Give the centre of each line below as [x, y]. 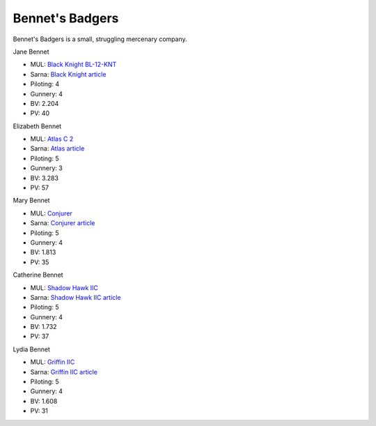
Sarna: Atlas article [57, 149]
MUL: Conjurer [51, 213]
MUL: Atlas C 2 [52, 139]
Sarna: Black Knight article [68, 74]
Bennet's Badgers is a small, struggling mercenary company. [100, 39]
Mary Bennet [31, 200]
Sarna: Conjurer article [63, 223]
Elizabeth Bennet [37, 126]
